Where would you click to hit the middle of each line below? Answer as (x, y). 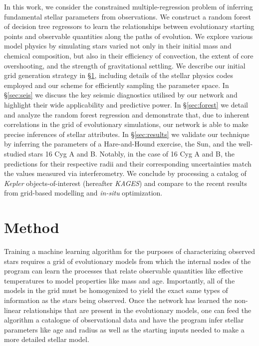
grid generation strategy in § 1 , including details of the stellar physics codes (119, 75)
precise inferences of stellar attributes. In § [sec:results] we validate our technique (127, 134)
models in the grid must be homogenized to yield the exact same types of (116, 290)
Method (32, 227)
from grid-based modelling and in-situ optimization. (83, 193)
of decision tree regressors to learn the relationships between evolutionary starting (129, 26)
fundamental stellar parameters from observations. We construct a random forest (128, 16)
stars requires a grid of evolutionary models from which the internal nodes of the (128, 261)
